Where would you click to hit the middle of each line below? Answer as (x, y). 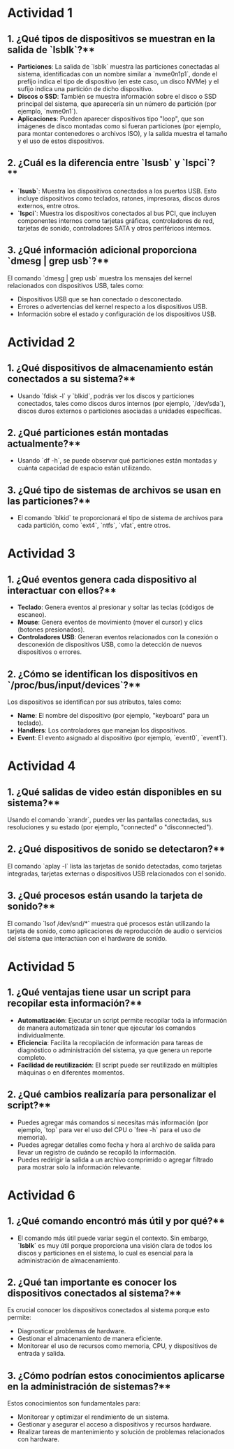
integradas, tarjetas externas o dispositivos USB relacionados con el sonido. (117, 873)
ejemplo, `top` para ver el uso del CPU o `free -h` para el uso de (109, 1129)
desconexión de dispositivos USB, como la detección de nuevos (110, 645)
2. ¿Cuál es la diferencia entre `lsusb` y (94, 163)
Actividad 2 (41, 342)
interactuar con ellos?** (62, 590)
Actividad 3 (41, 553)
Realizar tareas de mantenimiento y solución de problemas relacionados (121, 1432)
